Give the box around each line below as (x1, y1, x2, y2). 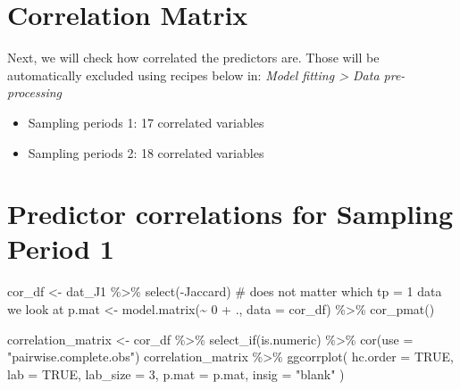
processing (7, 83, 63, 102)
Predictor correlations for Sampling (7, 195, 453, 232)
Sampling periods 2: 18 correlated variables (28, 143, 264, 162)
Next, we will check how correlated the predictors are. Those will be (7, 48, 380, 67)
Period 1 (7, 230, 114, 267)
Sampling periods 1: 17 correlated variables (28, 112, 264, 131)
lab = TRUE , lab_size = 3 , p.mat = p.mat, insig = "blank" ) (7, 364, 345, 383)
